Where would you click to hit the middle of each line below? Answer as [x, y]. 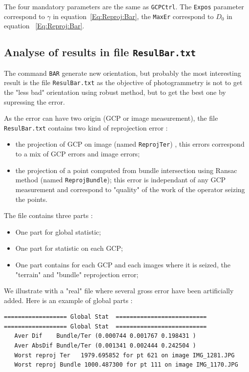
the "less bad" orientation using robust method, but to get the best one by [115, 92]
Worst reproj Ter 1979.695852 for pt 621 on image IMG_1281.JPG [124, 355]
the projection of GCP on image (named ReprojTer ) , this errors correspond [130, 144]
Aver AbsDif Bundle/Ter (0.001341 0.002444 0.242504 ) [105, 346]
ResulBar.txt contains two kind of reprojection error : [86, 127]
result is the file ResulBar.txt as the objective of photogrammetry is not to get [123, 82]
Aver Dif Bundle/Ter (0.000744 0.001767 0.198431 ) [105, 336]
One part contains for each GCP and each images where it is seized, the [123, 264]
